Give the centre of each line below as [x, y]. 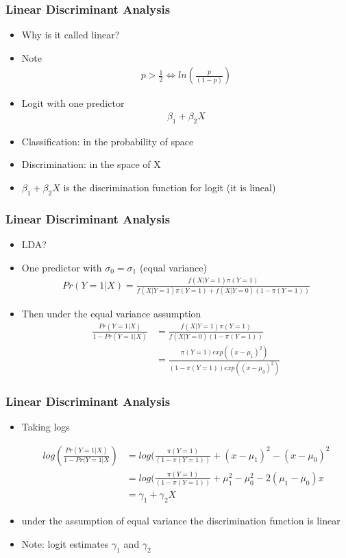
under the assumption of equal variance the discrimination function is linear [181, 521]
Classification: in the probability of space [108, 141]
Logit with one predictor [73, 103]
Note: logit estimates [65, 543]
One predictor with [62, 267]
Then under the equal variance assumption [111, 313]
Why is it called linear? [71, 35]
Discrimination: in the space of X [91, 164]
